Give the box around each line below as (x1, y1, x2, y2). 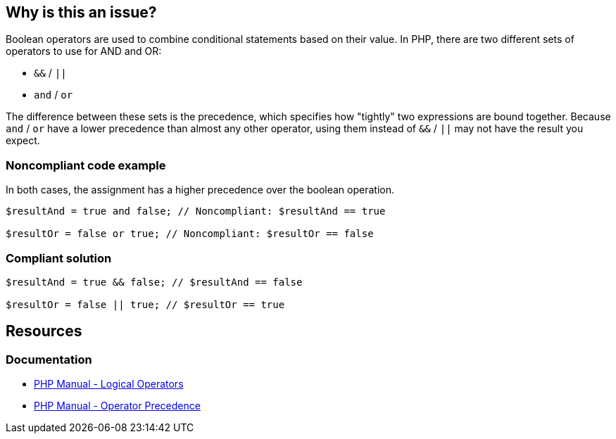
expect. (6, 134, 40, 147)
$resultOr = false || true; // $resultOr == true (6, 298, 285, 310)
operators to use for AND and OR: (6, 45, 162, 58)
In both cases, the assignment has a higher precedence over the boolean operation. (6, 184, 395, 196)
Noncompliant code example (6, 158, 166, 172)
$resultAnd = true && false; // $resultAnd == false (6, 276, 303, 288)
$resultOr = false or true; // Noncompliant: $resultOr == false (6, 228, 374, 240)
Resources (6, 322, 82, 341)
